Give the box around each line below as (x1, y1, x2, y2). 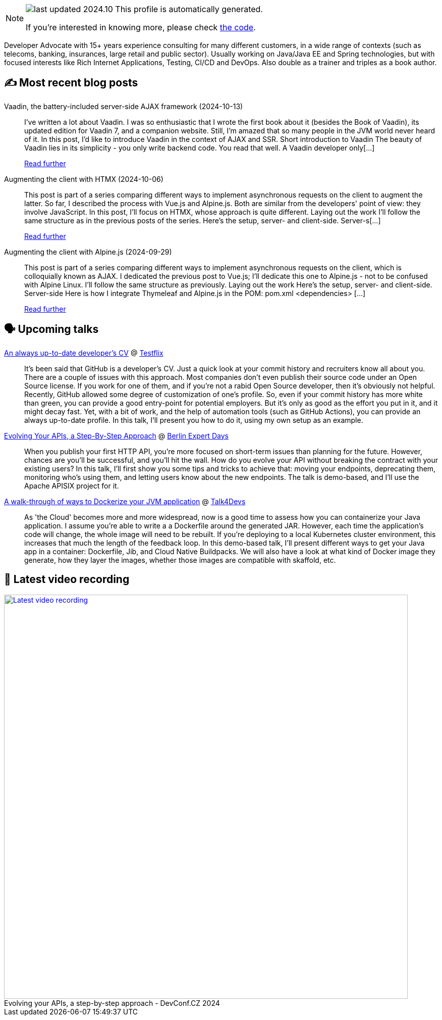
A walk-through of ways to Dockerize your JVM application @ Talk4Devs (4, 497, 246, 506)
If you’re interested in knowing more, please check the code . (26, 22, 256, 32)
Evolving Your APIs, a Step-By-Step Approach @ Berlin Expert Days (4, 431, 229, 440)
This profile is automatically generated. (115, 4, 263, 14)
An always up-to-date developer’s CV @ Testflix (4, 348, 163, 357)
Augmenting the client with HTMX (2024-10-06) (4, 174, 163, 183)
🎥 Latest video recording (4, 573, 130, 586)
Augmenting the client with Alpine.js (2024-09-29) (4, 247, 172, 256)
